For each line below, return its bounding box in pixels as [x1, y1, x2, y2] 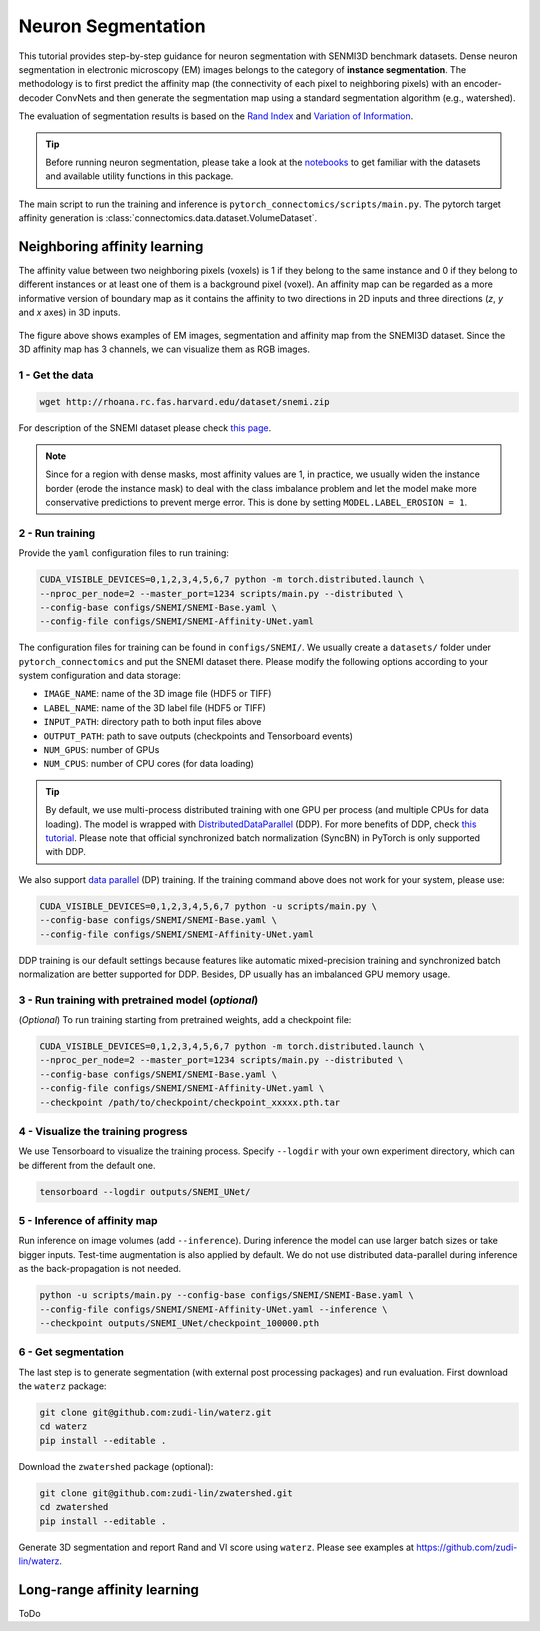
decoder [18, 91, 54, 104]
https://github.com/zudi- [416, 1541, 518, 1553]
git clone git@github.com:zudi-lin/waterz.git [39, 1407, 272, 1419]
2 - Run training [18, 526, 96, 540]
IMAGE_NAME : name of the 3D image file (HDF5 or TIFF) [43, 688, 272, 700]
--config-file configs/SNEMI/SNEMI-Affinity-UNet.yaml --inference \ [39, 1303, 388, 1315]
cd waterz [39, 1421, 88, 1432]
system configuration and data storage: [18, 670, 181, 682]
